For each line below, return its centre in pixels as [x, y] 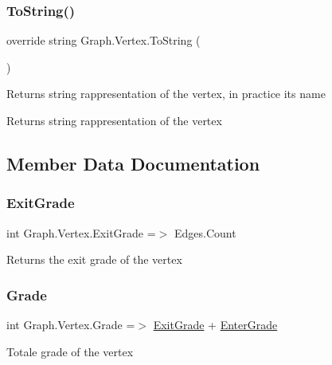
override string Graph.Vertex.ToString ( [104, 40]
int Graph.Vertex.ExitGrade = [81, 232]
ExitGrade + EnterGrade [215, 324]
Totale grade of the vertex [70, 351]
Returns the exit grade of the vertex [94, 259]
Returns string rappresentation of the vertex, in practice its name [166, 94]
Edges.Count [205, 232]
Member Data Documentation [133, 163]
